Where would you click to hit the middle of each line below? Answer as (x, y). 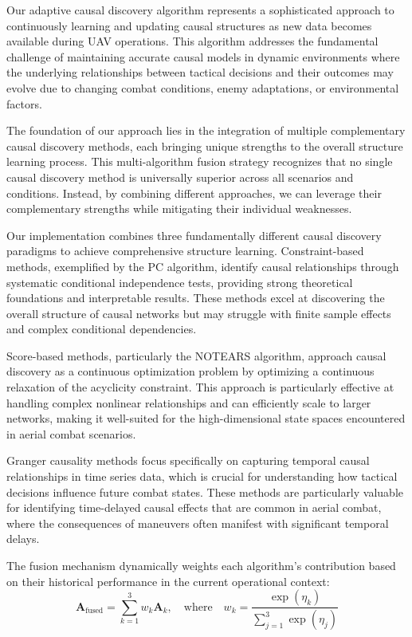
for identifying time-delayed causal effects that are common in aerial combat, (194, 507)
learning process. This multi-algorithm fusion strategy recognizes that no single (200, 161)
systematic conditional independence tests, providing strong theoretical (180, 282)
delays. (23, 539)
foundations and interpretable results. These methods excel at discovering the (196, 298)
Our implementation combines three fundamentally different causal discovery (194, 235)
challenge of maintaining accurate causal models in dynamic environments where (203, 56)
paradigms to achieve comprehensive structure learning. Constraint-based (185, 251)
